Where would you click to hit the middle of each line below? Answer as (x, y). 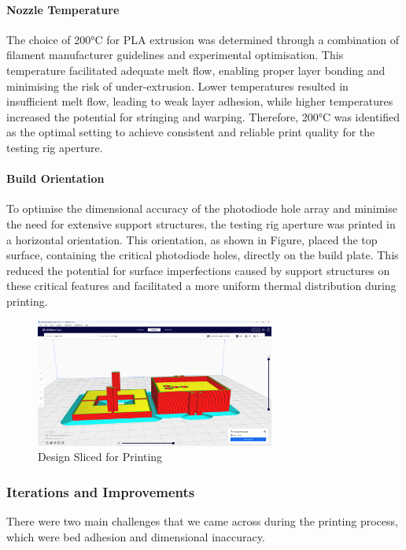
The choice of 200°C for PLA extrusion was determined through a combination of (203, 39)
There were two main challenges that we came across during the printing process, (202, 521)
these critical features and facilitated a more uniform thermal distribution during (201, 286)
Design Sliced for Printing (100, 457)
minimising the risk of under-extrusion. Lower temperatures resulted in (177, 85)
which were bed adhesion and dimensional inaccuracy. (136, 536)
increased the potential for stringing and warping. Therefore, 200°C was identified (203, 116)
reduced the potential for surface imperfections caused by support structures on (198, 270)
